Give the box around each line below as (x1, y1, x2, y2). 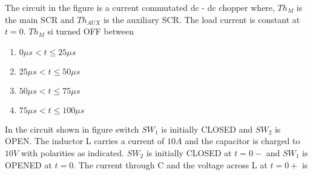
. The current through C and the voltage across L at (73, 158, 268, 171)
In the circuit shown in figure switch (5, 122, 139, 135)
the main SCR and (5, 13, 74, 25)
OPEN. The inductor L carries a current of (5, 134, 165, 147)
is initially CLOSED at (146, 146, 232, 159)
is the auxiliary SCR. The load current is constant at (104, 13, 300, 25)
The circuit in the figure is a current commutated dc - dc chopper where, (5, 1, 275, 13)
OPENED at (5, 158, 52, 171)
